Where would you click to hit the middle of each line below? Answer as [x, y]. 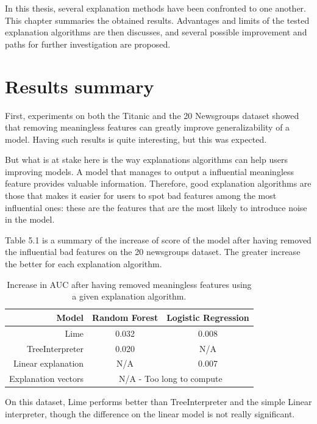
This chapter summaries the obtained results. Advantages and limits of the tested [157, 20]
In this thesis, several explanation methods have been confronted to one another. [156, 8]
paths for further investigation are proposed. [88, 44]
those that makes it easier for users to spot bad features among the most [141, 196]
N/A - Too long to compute [171, 379]
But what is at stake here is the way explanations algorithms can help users [146, 160]
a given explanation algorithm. [129, 296]
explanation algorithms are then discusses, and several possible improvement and [156, 32]
